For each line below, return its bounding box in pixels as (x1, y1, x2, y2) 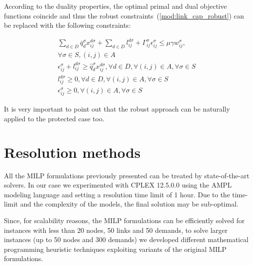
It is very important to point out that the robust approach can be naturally (4, 104, 230, 114)
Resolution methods (4, 142, 141, 162)
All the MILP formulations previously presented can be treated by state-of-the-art (4, 170, 250, 180)
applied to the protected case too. (4, 113, 104, 123)
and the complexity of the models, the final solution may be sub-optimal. (20, 199, 238, 209)
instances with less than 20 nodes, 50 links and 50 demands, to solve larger (4, 225, 228, 235)
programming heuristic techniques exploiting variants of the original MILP (4, 244, 227, 254)
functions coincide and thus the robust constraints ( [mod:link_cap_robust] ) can (4, 10, 244, 20)
